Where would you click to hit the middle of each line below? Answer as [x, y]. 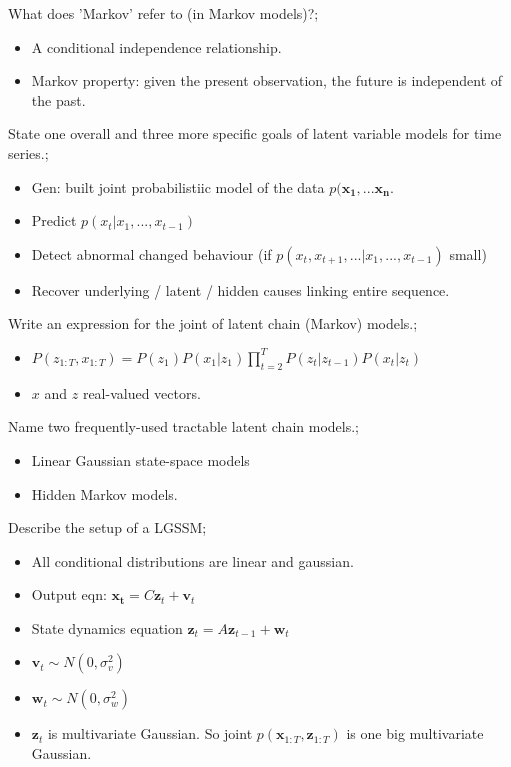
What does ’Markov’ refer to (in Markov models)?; [163, 13]
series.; [28, 152]
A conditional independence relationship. [156, 46]
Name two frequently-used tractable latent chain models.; [183, 426]
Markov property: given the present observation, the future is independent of [267, 80]
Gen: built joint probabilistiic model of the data [178, 186]
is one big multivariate [415, 733]
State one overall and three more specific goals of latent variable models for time [255, 133]
